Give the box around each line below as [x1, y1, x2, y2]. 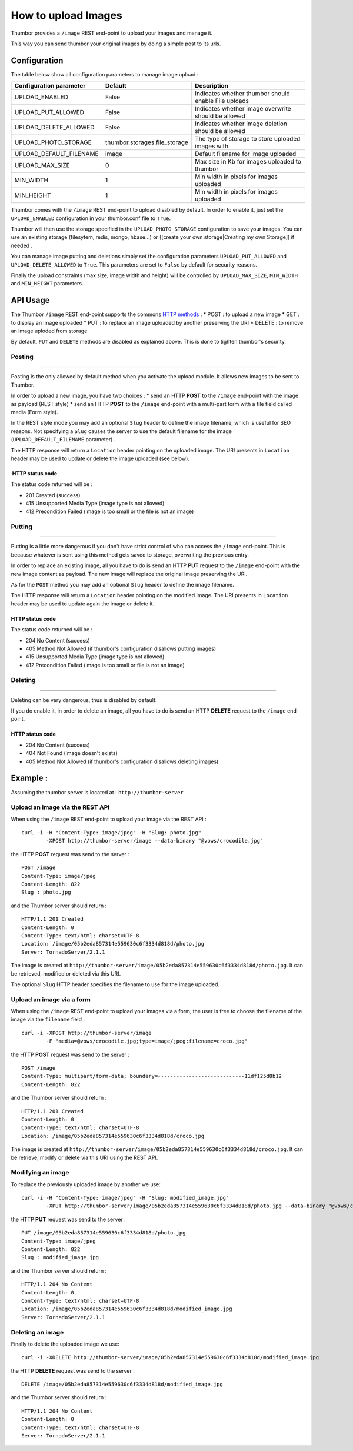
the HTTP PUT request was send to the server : [11, 1216, 126, 1223]
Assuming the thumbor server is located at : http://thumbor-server [11, 788, 184, 796]
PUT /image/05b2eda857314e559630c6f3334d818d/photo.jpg [21, 1230, 186, 1236]
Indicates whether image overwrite [195, 105, 291, 113]
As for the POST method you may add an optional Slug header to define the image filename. [11, 581, 235, 588]
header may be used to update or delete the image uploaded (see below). [11, 455, 189, 462]
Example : [11, 773, 48, 783]
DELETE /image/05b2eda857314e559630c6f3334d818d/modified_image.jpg [21, 1381, 223, 1388]
